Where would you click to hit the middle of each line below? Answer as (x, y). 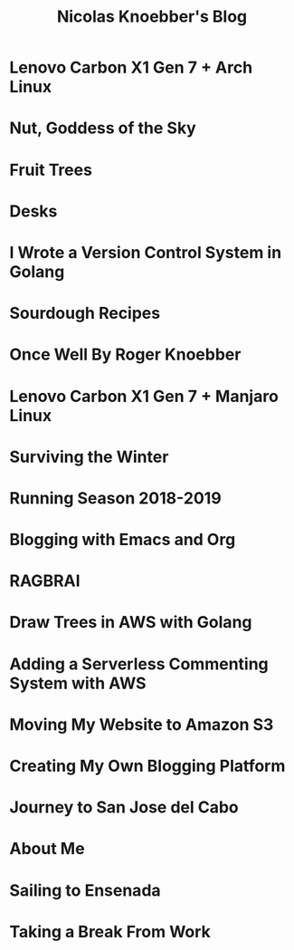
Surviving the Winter (89, 457)
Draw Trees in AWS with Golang (131, 623)
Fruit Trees (51, 170)
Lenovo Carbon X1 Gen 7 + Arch (131, 67)
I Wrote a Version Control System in (146, 252)
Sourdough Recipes (85, 313)
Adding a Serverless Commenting (139, 664)
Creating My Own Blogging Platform (147, 766)
